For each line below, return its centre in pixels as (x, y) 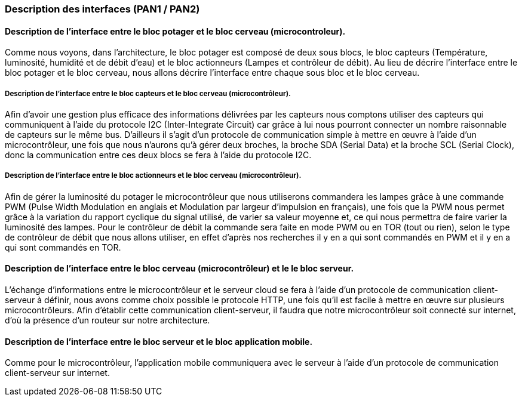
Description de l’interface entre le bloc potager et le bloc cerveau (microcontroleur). (175, 31)
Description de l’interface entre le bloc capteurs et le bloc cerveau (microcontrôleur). (148, 93)
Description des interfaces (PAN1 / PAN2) (102, 9)
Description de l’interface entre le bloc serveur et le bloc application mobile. (159, 341)
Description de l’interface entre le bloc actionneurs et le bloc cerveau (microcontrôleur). (153, 176)
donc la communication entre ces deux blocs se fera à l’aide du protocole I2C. (158, 155)
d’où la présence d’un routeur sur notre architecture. (108, 320)
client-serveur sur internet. (57, 373)
